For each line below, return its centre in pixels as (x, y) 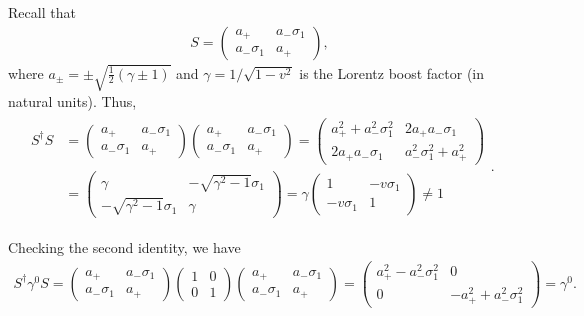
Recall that (42, 12)
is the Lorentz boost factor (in (392, 72)
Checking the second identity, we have (124, 246)
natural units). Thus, (72, 100)
